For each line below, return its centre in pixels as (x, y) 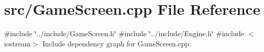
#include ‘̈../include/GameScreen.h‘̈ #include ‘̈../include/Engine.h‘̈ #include (124, 33)
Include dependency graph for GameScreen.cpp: (117, 43)
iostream (18, 43)
